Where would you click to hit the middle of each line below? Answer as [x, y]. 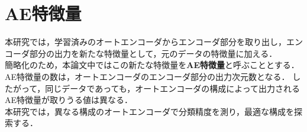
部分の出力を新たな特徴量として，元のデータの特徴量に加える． [153, 53]
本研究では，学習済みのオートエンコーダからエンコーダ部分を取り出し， [146, 42]
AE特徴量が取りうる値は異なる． [69, 100]
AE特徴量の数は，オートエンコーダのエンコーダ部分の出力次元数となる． [147, 76]
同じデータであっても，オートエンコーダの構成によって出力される [173, 88]
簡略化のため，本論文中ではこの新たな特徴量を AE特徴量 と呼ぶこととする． [152, 65]
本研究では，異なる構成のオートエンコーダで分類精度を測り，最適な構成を [150, 111]
